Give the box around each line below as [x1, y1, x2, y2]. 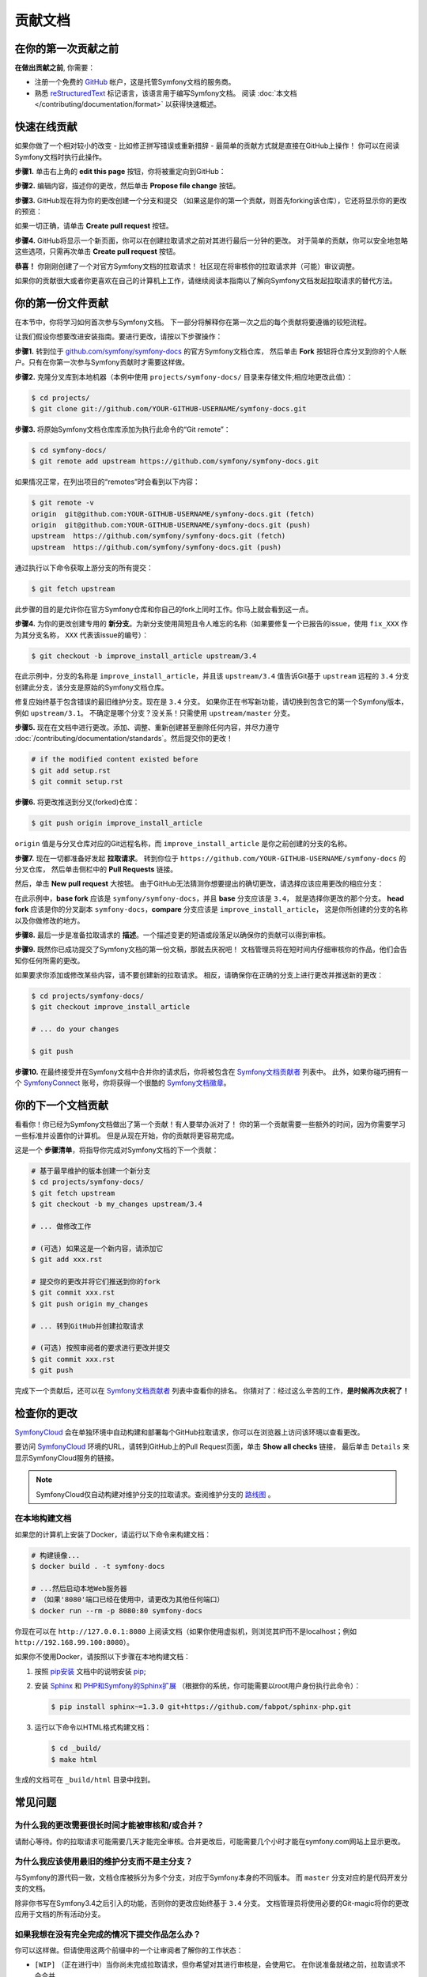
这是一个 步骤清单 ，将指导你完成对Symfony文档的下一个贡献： [14, 1145, 219, 1155]
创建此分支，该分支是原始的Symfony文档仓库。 [14, 682, 169, 692]
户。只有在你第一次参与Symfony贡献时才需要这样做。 [14, 357, 190, 367]
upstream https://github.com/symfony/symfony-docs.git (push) [31, 542, 282, 551]
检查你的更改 [14, 1406, 77, 1419]
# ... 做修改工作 [31, 1222, 92, 1230]
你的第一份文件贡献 [14, 297, 108, 310]
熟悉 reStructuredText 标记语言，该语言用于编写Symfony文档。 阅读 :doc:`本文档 [34, 88, 297, 98]
